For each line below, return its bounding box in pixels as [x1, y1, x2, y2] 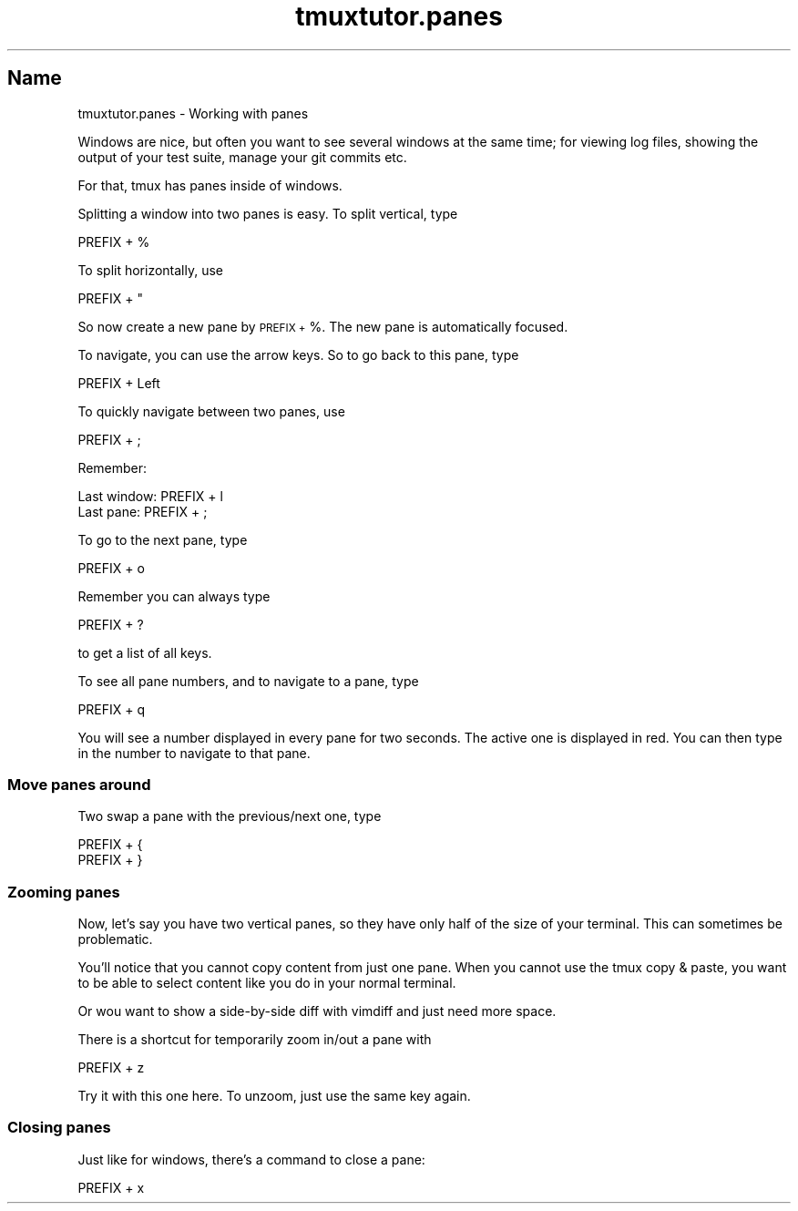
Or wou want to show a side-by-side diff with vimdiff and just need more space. [77, 1003, 557, 1020]
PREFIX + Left [77, 375, 160, 391]
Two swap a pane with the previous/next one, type [77, 808, 382, 825]
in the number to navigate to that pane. [77, 744, 311, 761]
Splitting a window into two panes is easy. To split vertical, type [77, 205, 458, 221]
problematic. [77, 931, 153, 948]
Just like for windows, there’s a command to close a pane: [77, 1151, 425, 1167]
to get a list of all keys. [77, 644, 212, 661]
